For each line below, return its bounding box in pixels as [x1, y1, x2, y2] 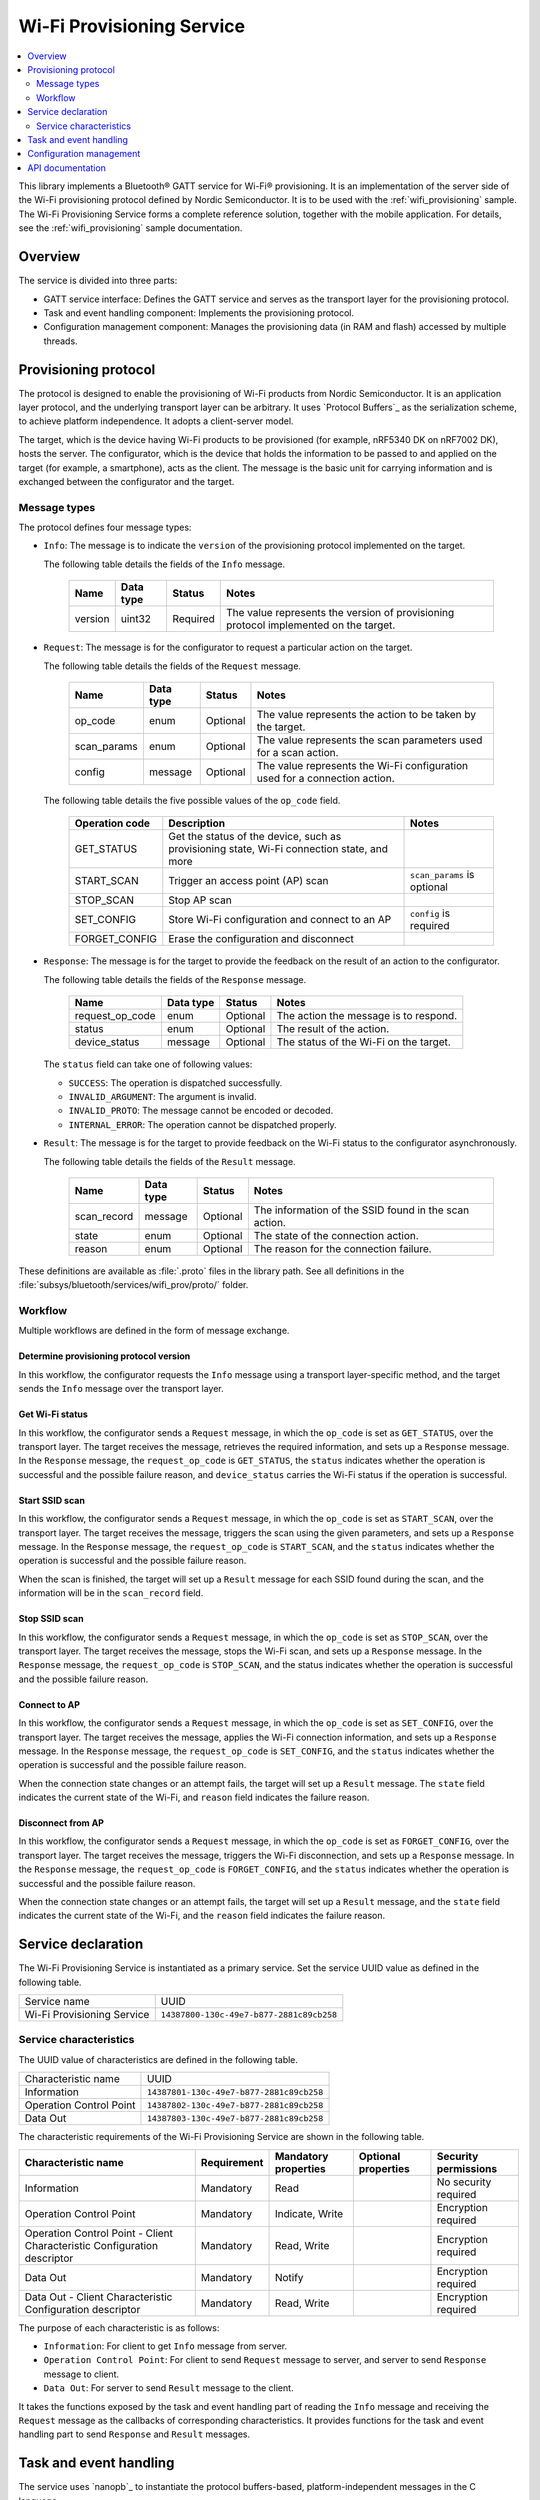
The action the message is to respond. [276, 1009, 458, 1023]
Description [168, 816, 225, 830]
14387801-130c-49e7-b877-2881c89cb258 [146, 2086, 324, 2097]
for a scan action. [256, 746, 339, 760]
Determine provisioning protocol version [18, 1350, 191, 1362]
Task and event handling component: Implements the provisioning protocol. [43, 306, 355, 319]
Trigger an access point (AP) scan [168, 874, 329, 888]
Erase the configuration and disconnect [168, 932, 355, 946]
